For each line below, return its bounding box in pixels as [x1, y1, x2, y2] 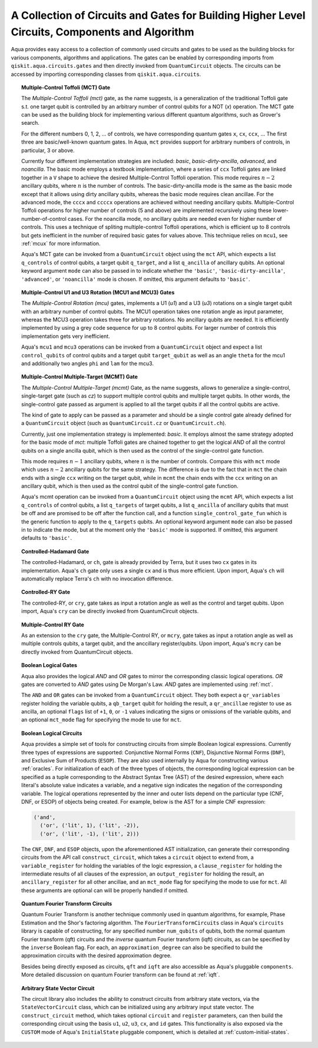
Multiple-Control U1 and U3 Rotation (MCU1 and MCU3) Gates [21, 288, 175, 296]
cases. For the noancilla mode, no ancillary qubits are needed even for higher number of [68, 215, 282, 222]
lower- [273, 207, 289, 214]
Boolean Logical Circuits [21, 729, 82, 737]
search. [21, 120, 39, 127]
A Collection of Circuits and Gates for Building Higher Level [11, 9, 306, 22]
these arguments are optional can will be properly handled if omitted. [21, 887, 188, 894]
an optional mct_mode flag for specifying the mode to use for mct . [21, 716, 182, 724]
